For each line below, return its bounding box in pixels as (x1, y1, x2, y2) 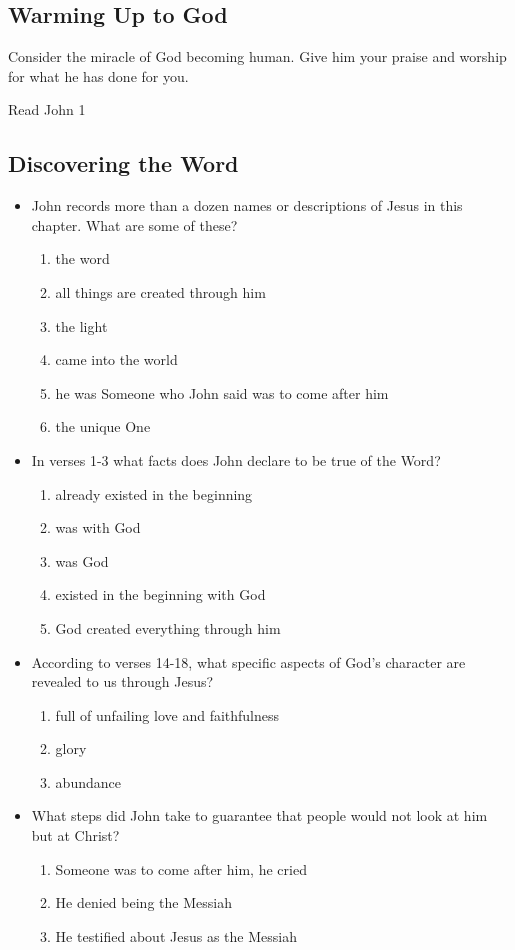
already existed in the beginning (55, 483, 253, 504)
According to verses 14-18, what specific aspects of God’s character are (31, 651, 466, 672)
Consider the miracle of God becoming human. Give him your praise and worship (8, 46, 507, 67)
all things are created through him (55, 281, 266, 302)
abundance (55, 771, 121, 792)
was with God (55, 517, 141, 538)
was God (55, 550, 109, 571)
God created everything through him (55, 617, 281, 638)
